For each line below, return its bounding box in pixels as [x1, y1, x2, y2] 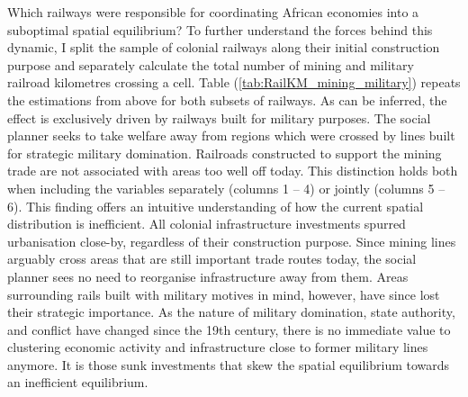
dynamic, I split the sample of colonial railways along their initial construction [7, 38, 440, 57]
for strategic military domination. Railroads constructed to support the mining [7, 143, 442, 162]
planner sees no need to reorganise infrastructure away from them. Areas [7, 266, 409, 285]
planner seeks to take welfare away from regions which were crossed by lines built [7, 126, 455, 145]
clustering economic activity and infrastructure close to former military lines [7, 338, 428, 356]
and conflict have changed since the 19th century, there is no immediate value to [7, 320, 451, 338]
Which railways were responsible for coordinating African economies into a [7, 3, 419, 21]
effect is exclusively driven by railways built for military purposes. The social [7, 108, 431, 127]
